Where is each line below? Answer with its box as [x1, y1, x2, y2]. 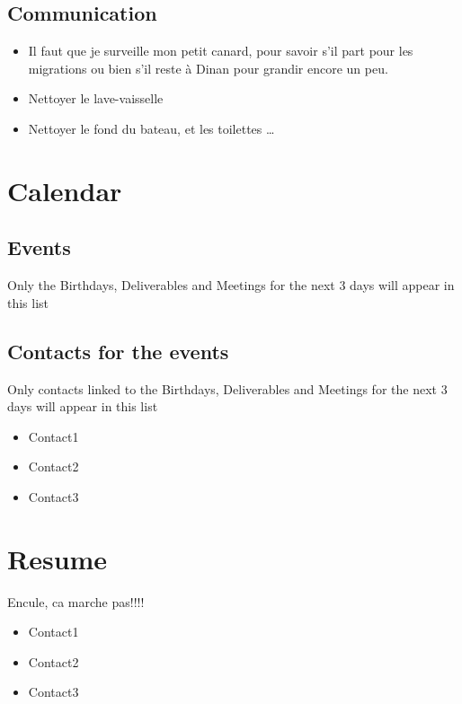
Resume [7, 540, 108, 576]
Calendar [7, 172, 122, 208]
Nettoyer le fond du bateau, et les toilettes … [28, 119, 275, 137]
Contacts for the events [7, 337, 229, 365]
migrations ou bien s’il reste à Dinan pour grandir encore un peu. [28, 58, 388, 77]
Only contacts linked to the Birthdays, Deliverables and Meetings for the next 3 [7, 379, 448, 398]
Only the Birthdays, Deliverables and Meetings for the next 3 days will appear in [7, 276, 455, 295]
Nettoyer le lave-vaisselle [28, 89, 164, 108]
